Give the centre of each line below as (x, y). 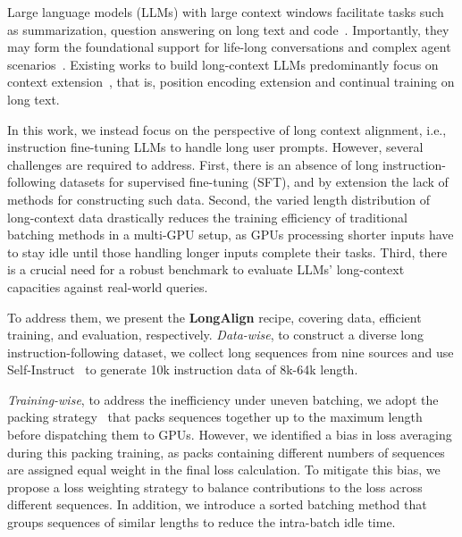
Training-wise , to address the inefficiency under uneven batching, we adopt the (223, 399)
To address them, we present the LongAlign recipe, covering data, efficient (214, 317)
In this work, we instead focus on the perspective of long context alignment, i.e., (227, 129)
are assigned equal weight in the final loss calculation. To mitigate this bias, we (224, 470)
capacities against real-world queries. (108, 286)
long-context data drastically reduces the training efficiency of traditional (207, 217)
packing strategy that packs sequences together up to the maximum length (215, 417)
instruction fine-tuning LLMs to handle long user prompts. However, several (215, 147)
